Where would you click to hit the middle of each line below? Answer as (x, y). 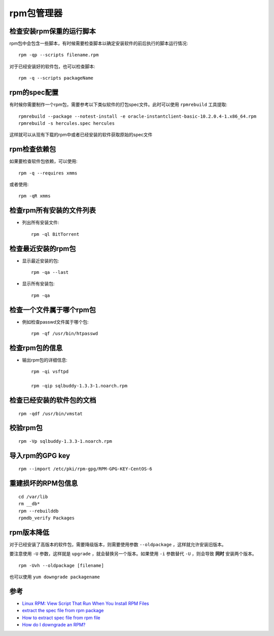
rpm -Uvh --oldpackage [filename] (61, 565)
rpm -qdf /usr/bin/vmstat (51, 414)
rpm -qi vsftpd (50, 372)
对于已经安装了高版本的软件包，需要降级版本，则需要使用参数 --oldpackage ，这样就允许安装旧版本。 (118, 544)
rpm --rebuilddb (39, 511)
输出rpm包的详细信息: (45, 360)
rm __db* (29, 504)
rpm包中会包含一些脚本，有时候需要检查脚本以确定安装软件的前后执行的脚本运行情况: (99, 44)
